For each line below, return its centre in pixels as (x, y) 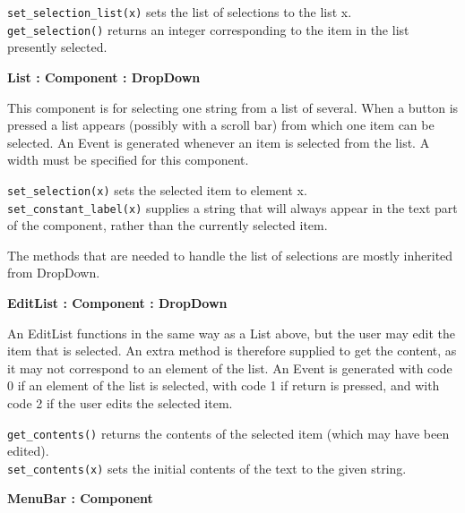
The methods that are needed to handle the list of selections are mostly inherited (230, 255)
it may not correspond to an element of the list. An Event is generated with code (230, 368)
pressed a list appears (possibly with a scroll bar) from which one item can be (221, 125)
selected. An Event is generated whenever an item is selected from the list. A (219, 142)
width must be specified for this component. (128, 160)
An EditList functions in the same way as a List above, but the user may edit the (231, 333)
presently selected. (57, 47)
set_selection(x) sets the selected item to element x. (157, 189)
